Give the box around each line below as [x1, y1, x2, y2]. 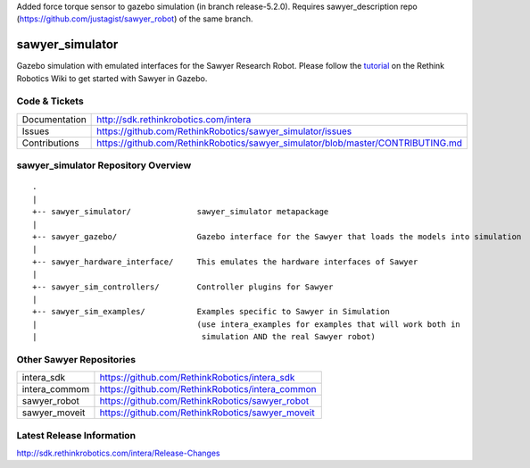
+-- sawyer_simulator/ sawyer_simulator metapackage [32, 206, 329, 217]
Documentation [21, 113, 87, 125]
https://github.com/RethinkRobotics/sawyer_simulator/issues [96, 125, 352, 138]
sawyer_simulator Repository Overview [16, 159, 192, 171]
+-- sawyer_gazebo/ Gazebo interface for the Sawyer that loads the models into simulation [32, 231, 522, 241]
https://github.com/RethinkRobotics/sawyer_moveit [99, 406, 316, 419]
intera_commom [21, 383, 90, 396]
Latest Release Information [16, 429, 137, 441]
